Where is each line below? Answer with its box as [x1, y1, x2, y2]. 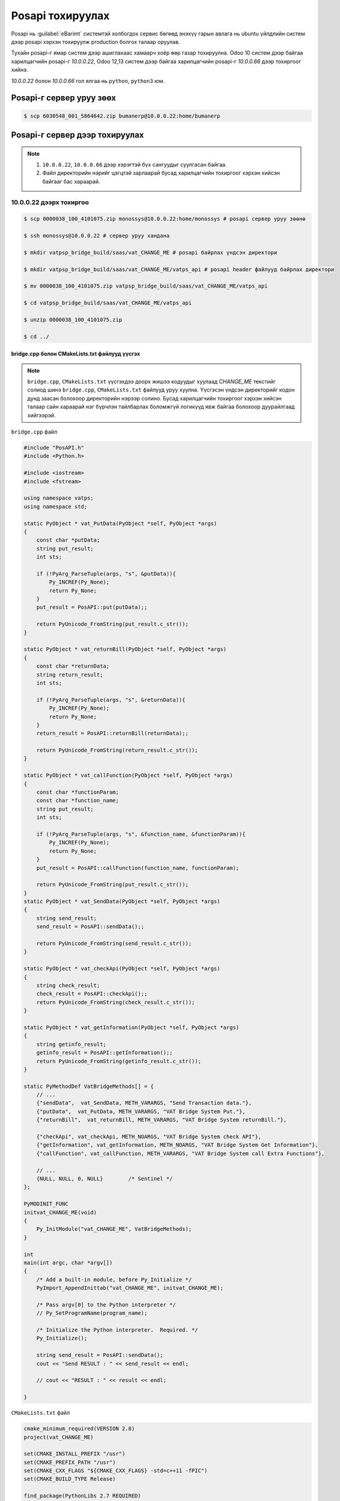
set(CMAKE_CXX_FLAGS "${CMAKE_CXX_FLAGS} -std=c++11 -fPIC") [23, 1467, 208, 1474]
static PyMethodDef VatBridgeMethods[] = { [23, 1083, 154, 1090]
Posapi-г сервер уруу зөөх [11, 93, 117, 103]
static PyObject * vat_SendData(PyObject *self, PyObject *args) [23, 898, 220, 905]
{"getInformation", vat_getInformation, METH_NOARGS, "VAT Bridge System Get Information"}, [36, 1141, 318, 1149]
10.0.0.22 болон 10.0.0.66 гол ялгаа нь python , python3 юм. [11, 77, 165, 84]
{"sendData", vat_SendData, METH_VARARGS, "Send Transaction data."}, [36, 1099, 252, 1107]
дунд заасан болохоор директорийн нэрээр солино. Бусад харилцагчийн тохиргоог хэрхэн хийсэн [27, 394, 282, 402]
